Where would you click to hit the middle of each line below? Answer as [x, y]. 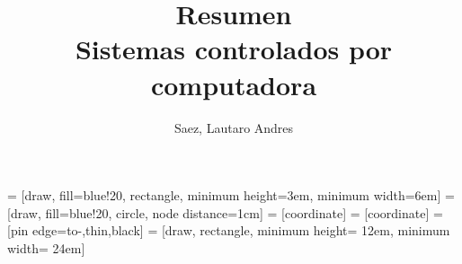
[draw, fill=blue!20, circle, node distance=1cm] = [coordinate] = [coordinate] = [225, 212]
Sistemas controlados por [234, 49]
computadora [234, 84]
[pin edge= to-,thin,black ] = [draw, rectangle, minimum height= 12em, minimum [229, 230]
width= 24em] [46, 247]
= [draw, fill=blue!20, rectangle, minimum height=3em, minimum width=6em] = [231, 195]
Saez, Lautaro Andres [234, 127]
